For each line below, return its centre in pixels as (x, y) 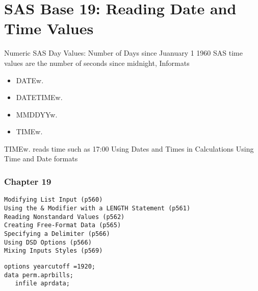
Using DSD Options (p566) (48, 242)
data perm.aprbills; (39, 275)
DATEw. (30, 80)
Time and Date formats (41, 159)
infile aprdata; (42, 284)
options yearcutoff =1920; (50, 266)
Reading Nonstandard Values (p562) (64, 217)
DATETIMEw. (39, 97)
